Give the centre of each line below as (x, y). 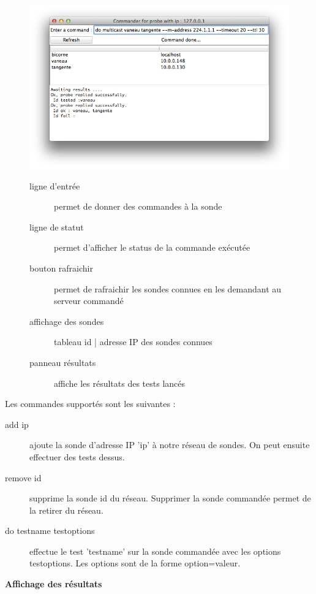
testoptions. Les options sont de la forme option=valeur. (135, 563)
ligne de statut (57, 227)
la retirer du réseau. (66, 510)
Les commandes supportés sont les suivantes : (90, 404)
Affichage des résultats (54, 584)
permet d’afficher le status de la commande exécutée (152, 247)
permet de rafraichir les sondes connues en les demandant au (168, 288)
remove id (23, 477)
